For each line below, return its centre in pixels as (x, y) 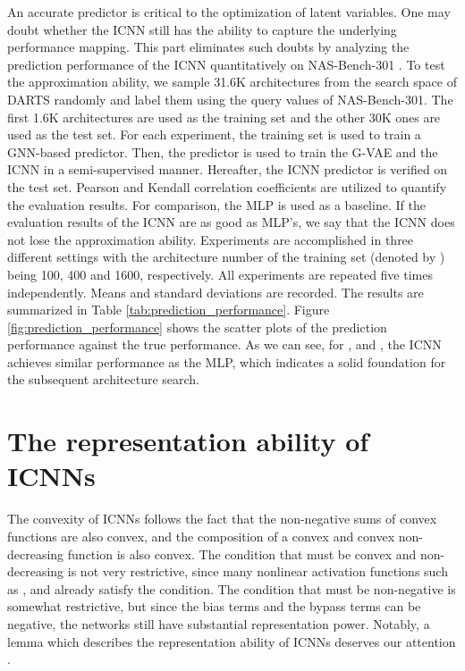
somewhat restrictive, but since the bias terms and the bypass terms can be (214, 606)
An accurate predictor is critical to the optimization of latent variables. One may (229, 12)
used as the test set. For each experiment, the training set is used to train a (214, 134)
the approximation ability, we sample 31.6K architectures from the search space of (232, 82)
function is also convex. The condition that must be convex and (242, 554)
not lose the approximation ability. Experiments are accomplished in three (211, 239)
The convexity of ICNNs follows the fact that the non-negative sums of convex (222, 519)
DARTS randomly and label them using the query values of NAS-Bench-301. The (230, 99)
